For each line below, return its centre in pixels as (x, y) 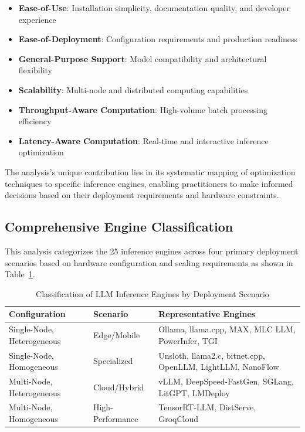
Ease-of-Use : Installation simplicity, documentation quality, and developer (154, 8)
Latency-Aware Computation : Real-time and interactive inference (143, 140)
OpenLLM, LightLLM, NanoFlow (219, 367)
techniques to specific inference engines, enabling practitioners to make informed (149, 183)
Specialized (113, 361)
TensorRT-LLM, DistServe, (207, 407)
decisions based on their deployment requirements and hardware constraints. (142, 195)
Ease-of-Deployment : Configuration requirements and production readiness (158, 39)
